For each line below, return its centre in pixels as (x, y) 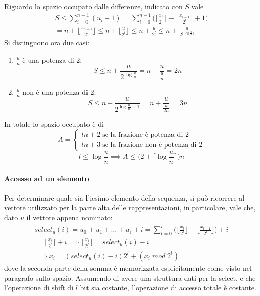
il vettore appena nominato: (70, 217)
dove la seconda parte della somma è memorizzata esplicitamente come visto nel (128, 267)
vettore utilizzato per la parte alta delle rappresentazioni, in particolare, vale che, (130, 207)
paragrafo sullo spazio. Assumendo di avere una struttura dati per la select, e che (130, 278)
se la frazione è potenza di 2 (145, 135)
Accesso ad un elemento (47, 178)
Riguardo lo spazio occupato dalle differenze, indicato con (93, 6)
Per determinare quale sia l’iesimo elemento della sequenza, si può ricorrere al (124, 197)
